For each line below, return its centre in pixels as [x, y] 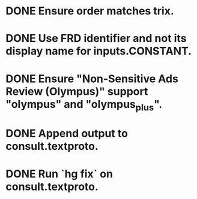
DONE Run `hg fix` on [59, 174]
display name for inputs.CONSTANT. [98, 51]
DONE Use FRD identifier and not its [96, 39]
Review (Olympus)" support [77, 91]
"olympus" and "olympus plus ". [84, 105]
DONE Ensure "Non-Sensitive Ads [92, 79]
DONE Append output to [67, 134]
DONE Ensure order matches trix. [90, 11]
